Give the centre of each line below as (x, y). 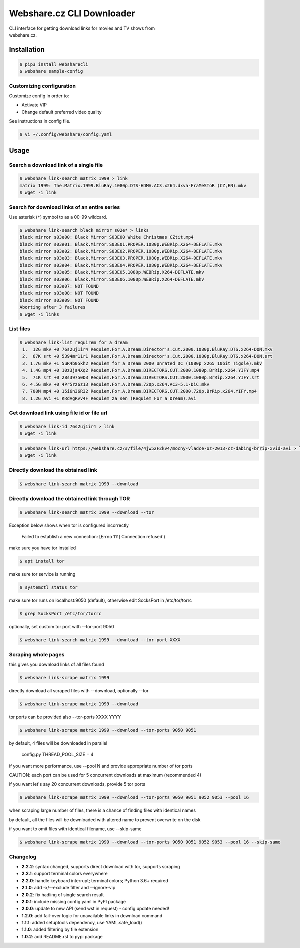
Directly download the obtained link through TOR (70, 498)
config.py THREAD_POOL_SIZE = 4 (58, 755)
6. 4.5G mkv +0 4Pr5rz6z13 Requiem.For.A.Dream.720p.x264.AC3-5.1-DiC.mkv (116, 385)
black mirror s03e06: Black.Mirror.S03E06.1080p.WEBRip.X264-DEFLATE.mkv (112, 279)
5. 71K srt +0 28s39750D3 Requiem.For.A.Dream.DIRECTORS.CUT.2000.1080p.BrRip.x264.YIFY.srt (141, 377)
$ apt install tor (42, 561)
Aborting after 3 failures (53, 307)
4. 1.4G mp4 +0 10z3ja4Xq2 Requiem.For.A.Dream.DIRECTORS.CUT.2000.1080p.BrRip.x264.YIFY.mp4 (141, 371)
